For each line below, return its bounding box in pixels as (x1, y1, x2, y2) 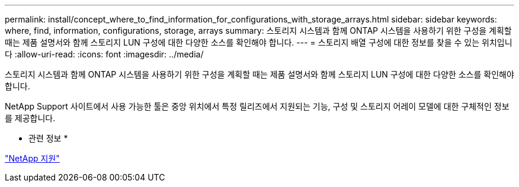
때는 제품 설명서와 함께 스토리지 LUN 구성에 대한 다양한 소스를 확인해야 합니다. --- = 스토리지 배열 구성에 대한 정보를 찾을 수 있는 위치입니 (5, 37, 512, 47)
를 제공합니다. (5, 113, 56, 123)
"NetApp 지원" (5, 153, 60, 163)
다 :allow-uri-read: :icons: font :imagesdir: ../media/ (5, 49, 204, 59)
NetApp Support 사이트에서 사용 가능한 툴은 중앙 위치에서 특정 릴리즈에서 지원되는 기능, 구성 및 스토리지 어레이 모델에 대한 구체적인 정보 (5, 101, 510, 111)
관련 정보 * (28, 133, 68, 143)
